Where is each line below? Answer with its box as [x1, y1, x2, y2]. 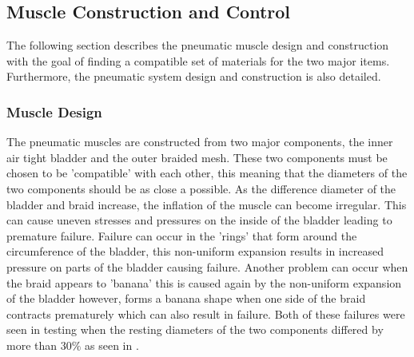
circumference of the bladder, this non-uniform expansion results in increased [6, 243, 384, 260]
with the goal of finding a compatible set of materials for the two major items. [6, 52, 390, 69]
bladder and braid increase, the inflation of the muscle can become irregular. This [6, 196, 407, 212]
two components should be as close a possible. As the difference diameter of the [6, 180, 396, 196]
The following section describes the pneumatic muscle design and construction [6, 37, 389, 54]
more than [6, 336, 58, 353]
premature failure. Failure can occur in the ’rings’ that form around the [6, 227, 357, 244]
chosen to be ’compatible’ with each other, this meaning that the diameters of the [6, 165, 408, 181]
